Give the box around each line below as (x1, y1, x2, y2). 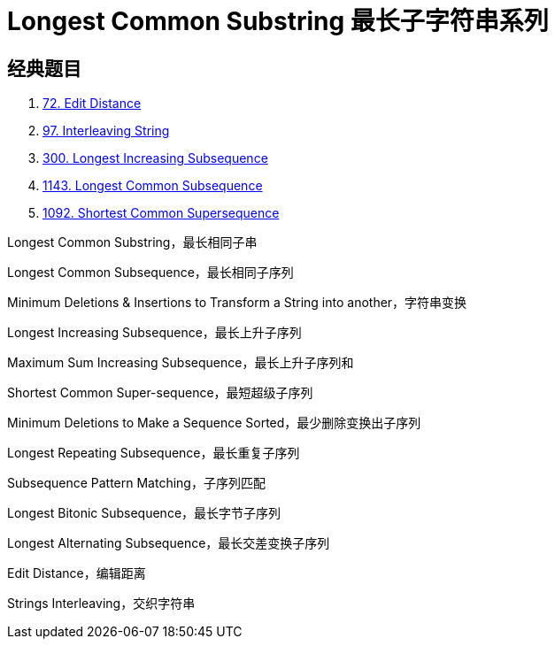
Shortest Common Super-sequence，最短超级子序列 (7, 385, 313, 401)
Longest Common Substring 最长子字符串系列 (7, 6, 549, 36)
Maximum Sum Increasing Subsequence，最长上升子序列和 (7, 355, 354, 371)
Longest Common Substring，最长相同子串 (7, 235, 258, 250)
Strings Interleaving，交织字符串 (7, 596, 196, 611)
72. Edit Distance (42, 96, 142, 112)
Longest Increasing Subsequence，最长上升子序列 (7, 325, 302, 341)
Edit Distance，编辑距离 (7, 565, 146, 581)
